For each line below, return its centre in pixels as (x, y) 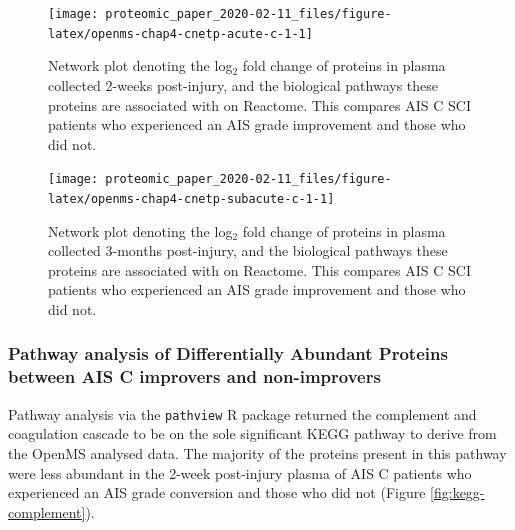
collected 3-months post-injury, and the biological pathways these (248, 250)
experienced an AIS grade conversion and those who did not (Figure (217, 492)
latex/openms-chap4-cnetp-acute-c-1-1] (180, 33)
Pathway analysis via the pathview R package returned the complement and (242, 413)
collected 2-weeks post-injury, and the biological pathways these (243, 84)
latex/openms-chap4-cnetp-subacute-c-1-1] (191, 198)
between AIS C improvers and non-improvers (194, 376)
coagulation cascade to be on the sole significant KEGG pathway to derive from (252, 433)
